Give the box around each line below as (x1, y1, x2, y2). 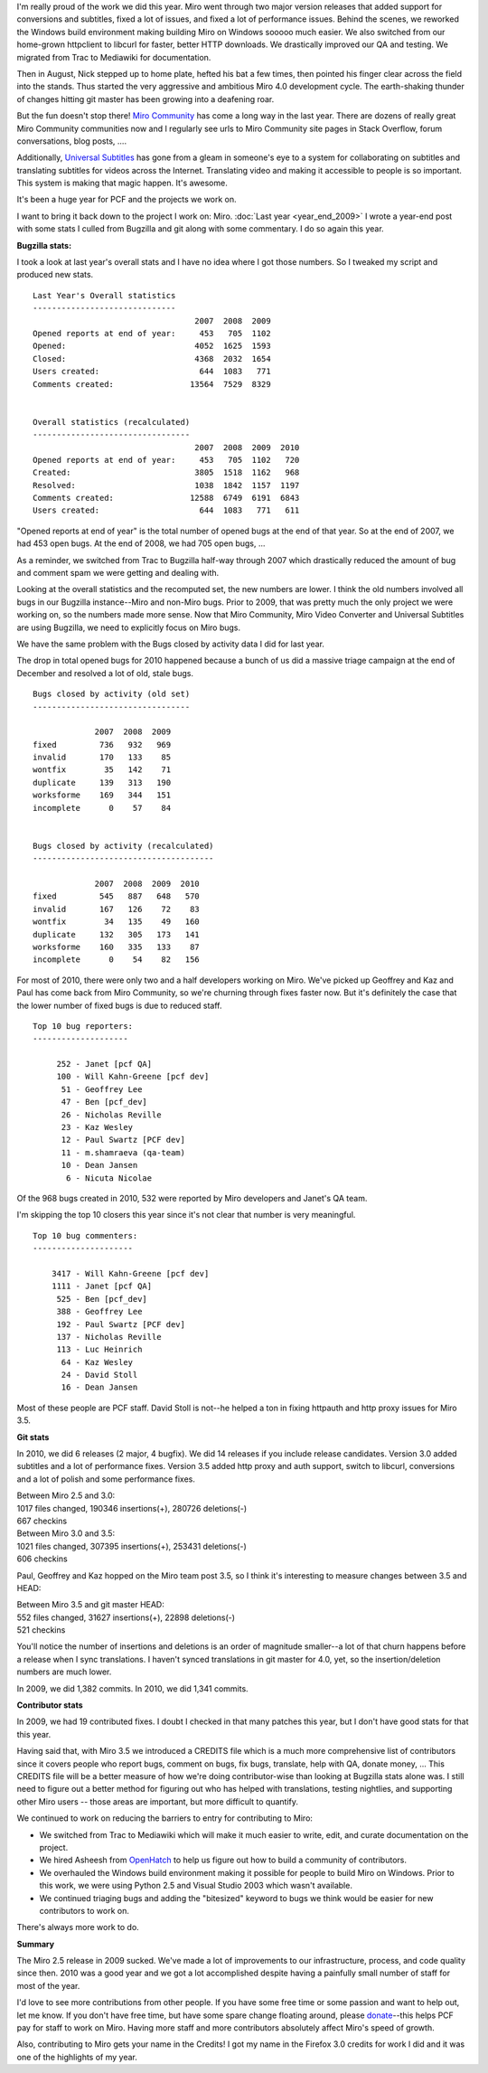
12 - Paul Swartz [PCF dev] (61, 1135, 185, 1145)
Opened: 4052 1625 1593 (33, 341, 271, 352)
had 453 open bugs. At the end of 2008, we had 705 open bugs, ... (16, 538, 266, 549)
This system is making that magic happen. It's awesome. (16, 177, 228, 189)
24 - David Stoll (61, 1370, 138, 1380)
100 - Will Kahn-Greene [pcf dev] (56, 1071, 210, 1082)
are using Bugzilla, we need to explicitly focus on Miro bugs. (16, 622, 241, 633)
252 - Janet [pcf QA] (56, 1059, 153, 1069)
